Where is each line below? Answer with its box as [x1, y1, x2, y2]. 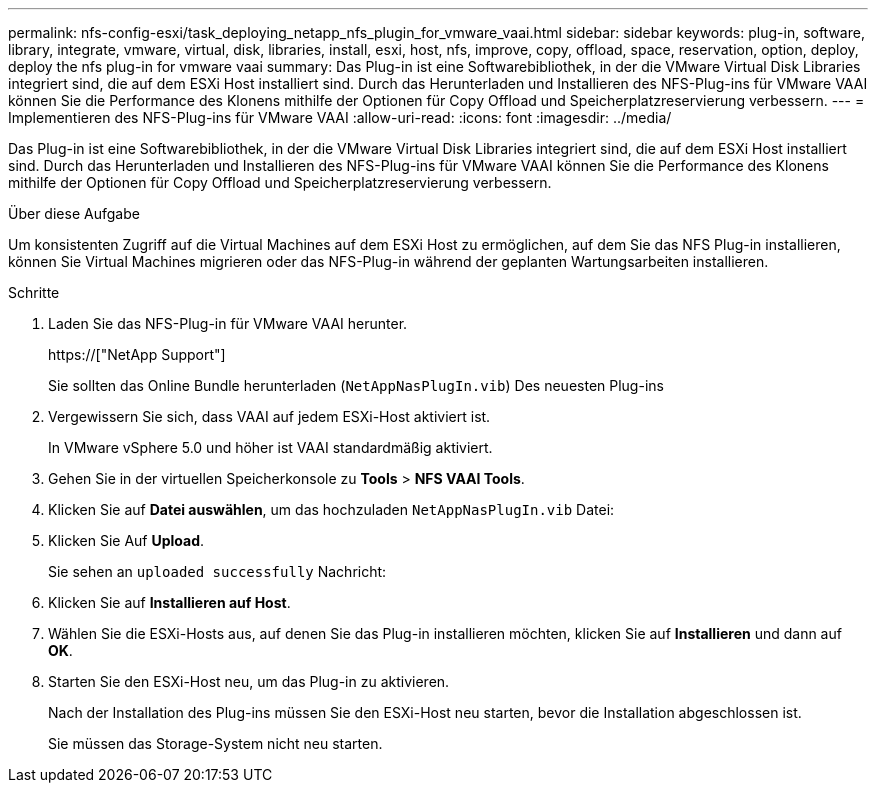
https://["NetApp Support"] [48, 346, 226, 363]
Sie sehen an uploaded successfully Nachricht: [48, 563, 387, 580]
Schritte [8, 284, 60, 301]
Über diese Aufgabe [8, 205, 140, 222]
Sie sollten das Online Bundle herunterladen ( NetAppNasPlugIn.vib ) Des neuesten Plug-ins [48, 377, 664, 394]
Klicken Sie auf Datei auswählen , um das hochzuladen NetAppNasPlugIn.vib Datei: [48, 501, 615, 518]
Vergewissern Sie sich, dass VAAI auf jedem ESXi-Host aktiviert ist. [48, 408, 491, 425]
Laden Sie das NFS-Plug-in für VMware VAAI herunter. [48, 315, 408, 332]
